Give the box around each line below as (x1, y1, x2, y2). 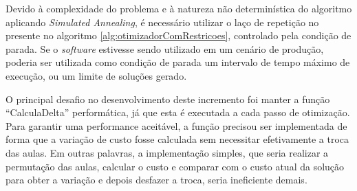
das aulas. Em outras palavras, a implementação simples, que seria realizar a (6, 145, 329, 159)
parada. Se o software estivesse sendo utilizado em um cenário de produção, (6, 41, 324, 56)
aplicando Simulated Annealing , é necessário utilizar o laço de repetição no (6, 14, 319, 29)
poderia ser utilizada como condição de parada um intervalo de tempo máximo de (6, 55, 350, 69)
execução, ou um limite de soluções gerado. (6, 68, 187, 82)
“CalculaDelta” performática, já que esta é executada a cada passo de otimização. (6, 105, 350, 120)
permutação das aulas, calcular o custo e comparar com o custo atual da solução (6, 159, 345, 173)
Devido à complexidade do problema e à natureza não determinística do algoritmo (6, 1, 352, 15)
